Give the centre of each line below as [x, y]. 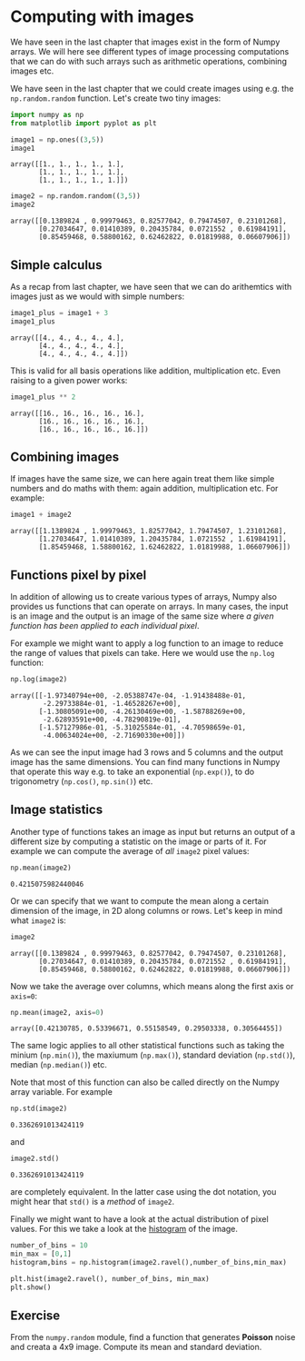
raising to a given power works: [69, 380]
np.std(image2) [39, 1109]
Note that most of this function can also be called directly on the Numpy [145, 1082]
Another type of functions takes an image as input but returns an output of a [153, 831]
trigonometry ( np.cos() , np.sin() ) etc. [82, 781]
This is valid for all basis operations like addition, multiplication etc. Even [145, 371]
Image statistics [57, 810]
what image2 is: [38, 920]
